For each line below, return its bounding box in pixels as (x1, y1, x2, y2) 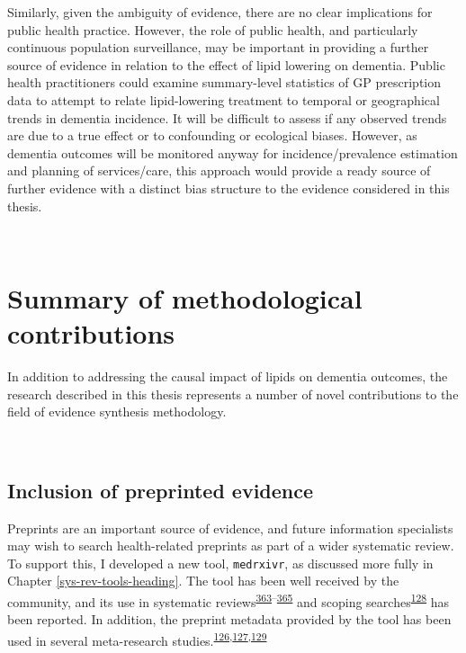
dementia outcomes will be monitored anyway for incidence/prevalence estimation (7, 143, 458, 162)
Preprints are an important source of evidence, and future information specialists (7, 518, 453, 537)
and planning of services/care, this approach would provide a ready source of (7, 161, 431, 180)
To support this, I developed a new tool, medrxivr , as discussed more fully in (7, 553, 434, 572)
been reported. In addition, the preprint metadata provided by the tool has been (7, 610, 452, 629)
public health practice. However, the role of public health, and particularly (7, 20, 418, 39)
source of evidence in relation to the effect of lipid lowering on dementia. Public (7, 55, 445, 74)
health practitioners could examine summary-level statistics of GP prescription (7, 73, 442, 92)
